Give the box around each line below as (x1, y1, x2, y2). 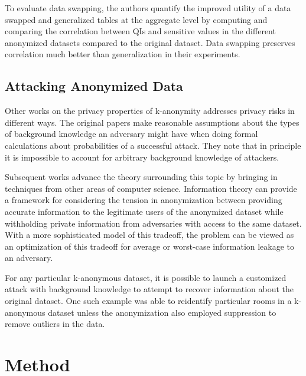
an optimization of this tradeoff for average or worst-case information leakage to (5, 240, 295, 252)
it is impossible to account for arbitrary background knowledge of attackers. (5, 151, 279, 163)
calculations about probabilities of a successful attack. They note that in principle (5, 139, 301, 151)
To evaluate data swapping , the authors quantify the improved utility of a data (5, 2, 291, 14)
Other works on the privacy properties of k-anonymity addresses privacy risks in (5, 104, 295, 117)
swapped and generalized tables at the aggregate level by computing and (5, 13, 268, 25)
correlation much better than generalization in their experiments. (5, 48, 240, 60)
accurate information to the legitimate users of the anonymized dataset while (5, 205, 284, 217)
